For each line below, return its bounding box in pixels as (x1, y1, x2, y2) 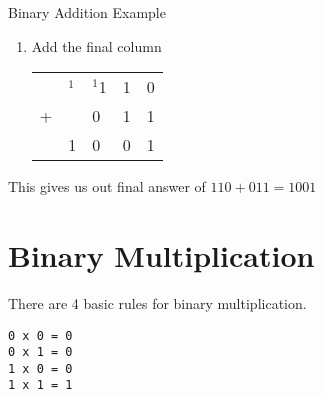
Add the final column (31, 35, 162, 56)
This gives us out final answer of (8, 176, 206, 197)
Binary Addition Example (8, 2, 166, 22)
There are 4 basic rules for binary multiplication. (8, 292, 307, 313)
